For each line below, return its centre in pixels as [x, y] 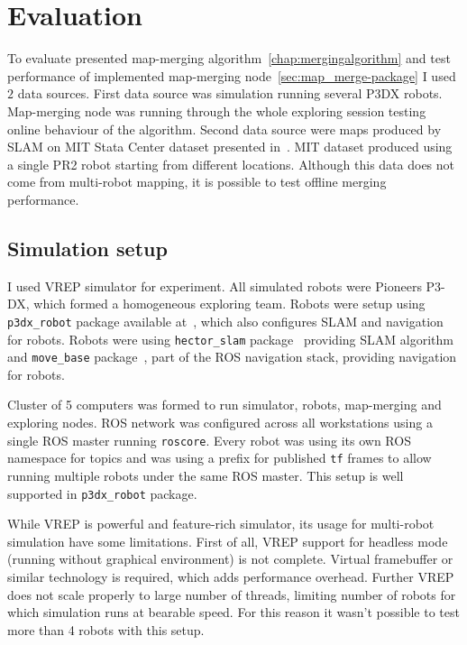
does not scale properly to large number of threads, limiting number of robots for [232, 594]
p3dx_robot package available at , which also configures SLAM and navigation [225, 321]
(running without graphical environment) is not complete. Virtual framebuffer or [230, 559]
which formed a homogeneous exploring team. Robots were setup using [229, 304]
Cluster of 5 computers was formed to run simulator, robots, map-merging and [224, 405]
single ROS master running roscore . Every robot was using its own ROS [209, 440]
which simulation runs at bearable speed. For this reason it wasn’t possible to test [233, 612]
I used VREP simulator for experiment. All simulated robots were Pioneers [215, 286]
